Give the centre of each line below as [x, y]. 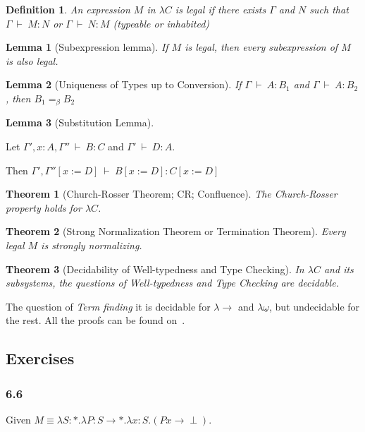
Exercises [40, 358]
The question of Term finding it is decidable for [108, 306]
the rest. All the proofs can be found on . [95, 320]
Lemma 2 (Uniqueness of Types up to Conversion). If [124, 84]
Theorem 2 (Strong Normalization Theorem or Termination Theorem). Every [176, 231]
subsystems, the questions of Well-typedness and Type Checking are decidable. [172, 283]
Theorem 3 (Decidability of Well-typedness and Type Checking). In [155, 269]
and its [339, 269]
